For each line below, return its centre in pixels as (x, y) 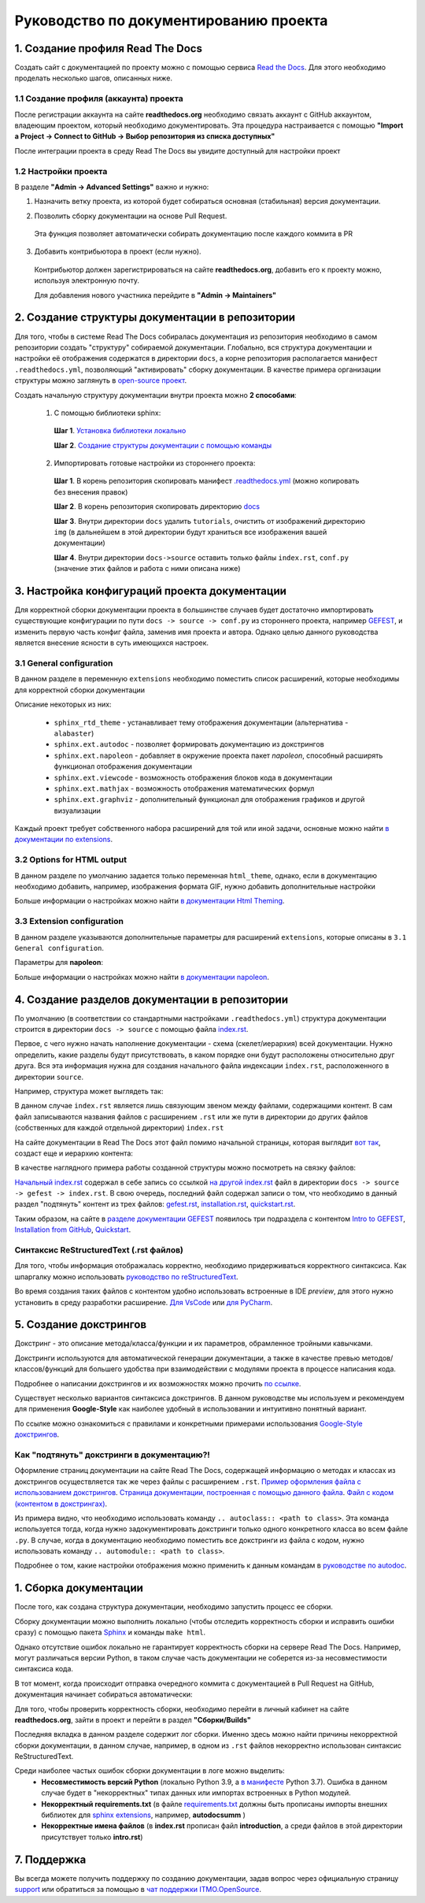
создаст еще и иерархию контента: (74, 1153)
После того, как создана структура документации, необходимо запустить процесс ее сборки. (174, 1607)
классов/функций (44, 1369)
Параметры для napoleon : (59, 963)
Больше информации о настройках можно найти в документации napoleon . (142, 977)
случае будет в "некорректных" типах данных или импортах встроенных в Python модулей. (196, 1793)
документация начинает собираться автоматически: (103, 1694)
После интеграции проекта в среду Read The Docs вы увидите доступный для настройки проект (177, 150)
